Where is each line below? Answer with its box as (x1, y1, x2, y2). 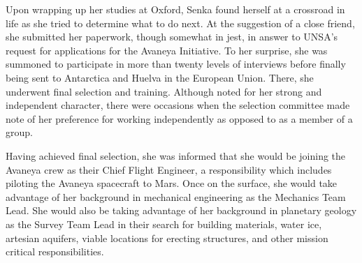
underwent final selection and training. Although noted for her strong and (6, 84, 322, 98)
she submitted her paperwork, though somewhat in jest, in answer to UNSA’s (6, 29, 338, 44)
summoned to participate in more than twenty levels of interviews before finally (6, 57, 346, 71)
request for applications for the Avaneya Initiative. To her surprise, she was (6, 43, 328, 57)
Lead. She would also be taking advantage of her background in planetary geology (6, 203, 357, 218)
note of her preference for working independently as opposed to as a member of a (6, 111, 353, 126)
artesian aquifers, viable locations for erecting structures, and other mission (6, 230, 328, 245)
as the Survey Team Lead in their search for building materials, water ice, (6, 216, 322, 231)
